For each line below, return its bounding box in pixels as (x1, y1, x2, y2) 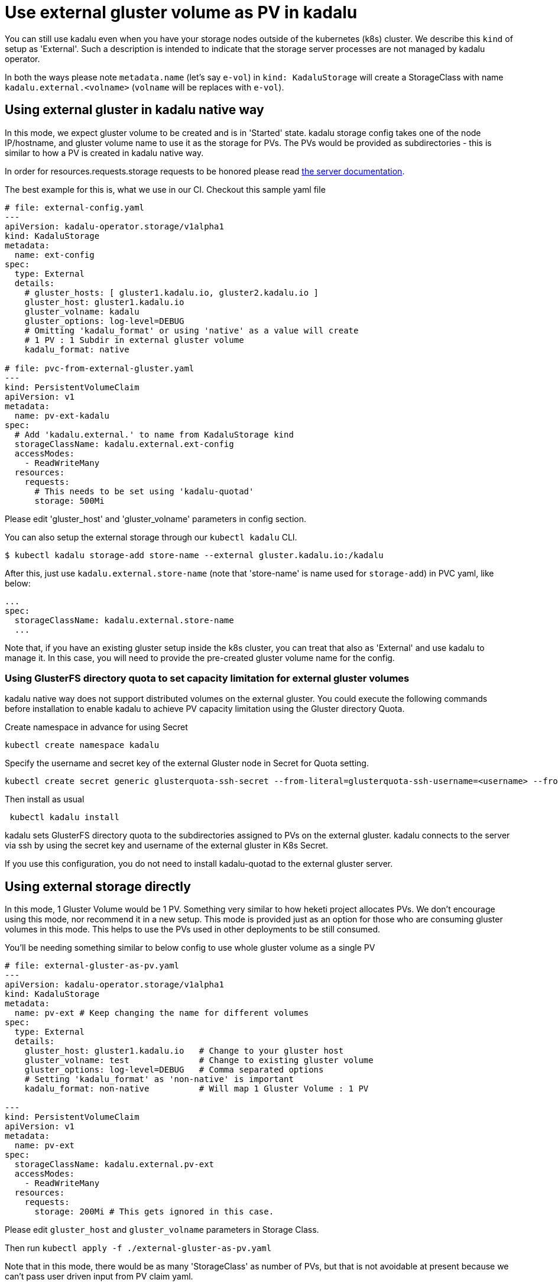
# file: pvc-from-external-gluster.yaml (5, 363, 194, 373)
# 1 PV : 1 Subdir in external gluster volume (24, 335, 244, 345)
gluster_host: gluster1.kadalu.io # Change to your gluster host (24, 1046, 344, 1056)
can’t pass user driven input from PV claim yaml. (5, 1271, 193, 1282)
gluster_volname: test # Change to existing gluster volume (24, 1055, 374, 1065)
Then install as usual (5, 794, 85, 805)
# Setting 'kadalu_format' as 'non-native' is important (24, 1074, 294, 1084)
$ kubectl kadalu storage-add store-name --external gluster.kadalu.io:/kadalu (5, 550, 384, 560)
